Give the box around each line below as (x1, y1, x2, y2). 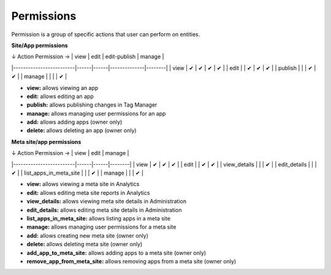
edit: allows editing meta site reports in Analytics (26, 189, 150, 196)
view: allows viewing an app (26, 84, 99, 91)
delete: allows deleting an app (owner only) (26, 127, 137, 134)
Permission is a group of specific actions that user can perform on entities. (11, 31, 200, 38)
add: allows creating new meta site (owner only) (26, 232, 148, 239)
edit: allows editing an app (26, 92, 94, 100)
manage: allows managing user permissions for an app (26, 110, 166, 117)
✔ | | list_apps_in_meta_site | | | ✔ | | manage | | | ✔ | (11, 169, 144, 177)
